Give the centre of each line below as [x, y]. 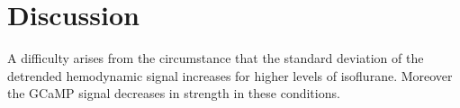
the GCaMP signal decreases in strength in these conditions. [174, 93]
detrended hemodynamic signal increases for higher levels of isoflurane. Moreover [230, 75]
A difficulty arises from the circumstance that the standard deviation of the [216, 58]
